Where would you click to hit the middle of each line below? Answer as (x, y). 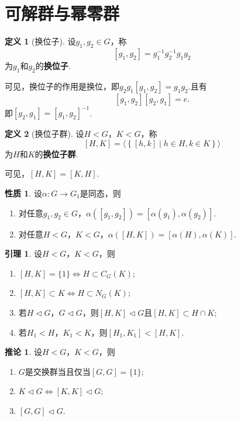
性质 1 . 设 (23, 193)
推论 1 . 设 (23, 352)
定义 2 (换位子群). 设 (44, 134)
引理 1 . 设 (23, 253)
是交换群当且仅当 (58, 371)
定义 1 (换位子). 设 (40, 41)
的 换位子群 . (56, 153)
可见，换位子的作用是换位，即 (62, 86)
